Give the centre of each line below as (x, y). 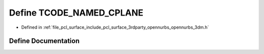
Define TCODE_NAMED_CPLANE (76, 13)
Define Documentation (44, 41)
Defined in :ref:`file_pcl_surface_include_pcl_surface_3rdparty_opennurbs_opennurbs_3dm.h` (115, 27)
